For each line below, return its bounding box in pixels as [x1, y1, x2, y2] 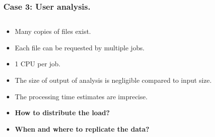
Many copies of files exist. [15, 26, 91, 36]
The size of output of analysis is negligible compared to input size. [15, 75, 212, 85]
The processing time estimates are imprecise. [15, 91, 148, 101]
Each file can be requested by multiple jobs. [15, 42, 145, 52]
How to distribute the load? [15, 107, 110, 118]
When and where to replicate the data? [15, 123, 150, 134]
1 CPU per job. [15, 59, 61, 69]
